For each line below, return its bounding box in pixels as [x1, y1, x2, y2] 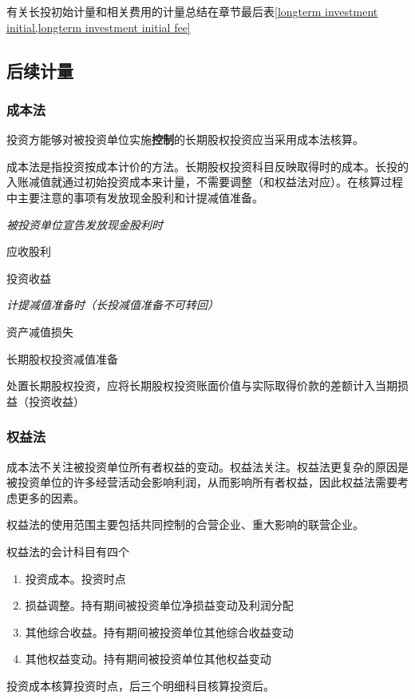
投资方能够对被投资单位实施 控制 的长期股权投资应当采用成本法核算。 [6, 131, 364, 148]
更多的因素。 [17, 489, 85, 506]
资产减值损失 [6, 323, 73, 340]
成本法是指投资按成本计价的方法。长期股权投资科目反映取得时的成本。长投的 [6, 157, 409, 174]
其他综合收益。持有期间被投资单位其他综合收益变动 [25, 623, 294, 640]
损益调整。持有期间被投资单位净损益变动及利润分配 [25, 597, 294, 614]
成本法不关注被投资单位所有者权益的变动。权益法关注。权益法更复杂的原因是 [6, 458, 409, 475]
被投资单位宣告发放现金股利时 [6, 216, 163, 232]
